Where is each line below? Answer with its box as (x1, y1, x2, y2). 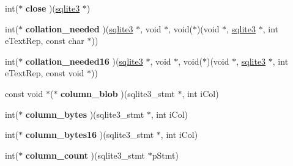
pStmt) (152, 148, 179, 161)
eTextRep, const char (5, 34, 84, 47)
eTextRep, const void (5, 67, 84, 79)
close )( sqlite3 (25, 2, 80, 14)
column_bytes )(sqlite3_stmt (25, 107, 144, 120)
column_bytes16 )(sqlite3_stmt (25, 128, 154, 141)
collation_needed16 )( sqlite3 (25, 54, 143, 67)
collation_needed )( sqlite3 (25, 22, 133, 35)
